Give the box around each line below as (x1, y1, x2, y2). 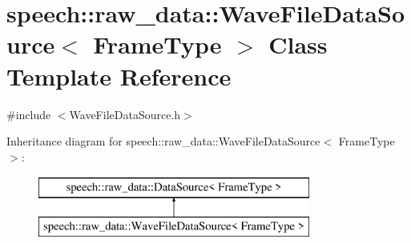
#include (6, 106, 51, 122)
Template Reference (6, 59, 232, 92)
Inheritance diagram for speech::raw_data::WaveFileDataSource (6, 133, 320, 149)
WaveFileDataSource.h (69, 106, 181, 122)
